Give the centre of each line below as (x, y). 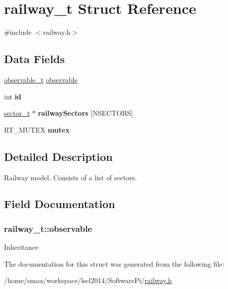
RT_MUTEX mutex (37, 129)
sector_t (17, 113)
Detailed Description (58, 156)
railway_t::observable (48, 228)
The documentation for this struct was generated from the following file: (114, 263)
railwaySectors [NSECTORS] (85, 113)
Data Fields (35, 59)
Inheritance (21, 247)
